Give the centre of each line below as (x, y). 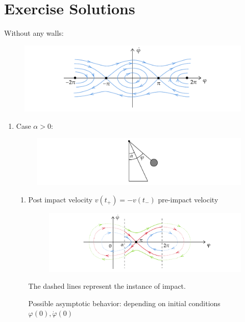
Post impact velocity (60, 199)
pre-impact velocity (188, 199)
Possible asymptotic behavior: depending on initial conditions (124, 303)
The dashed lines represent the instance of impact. (107, 286)
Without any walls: (34, 33)
